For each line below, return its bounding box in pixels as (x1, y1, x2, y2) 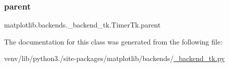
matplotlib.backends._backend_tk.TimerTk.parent (4, 19, 161, 30)
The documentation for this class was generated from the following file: (4, 36, 222, 46)
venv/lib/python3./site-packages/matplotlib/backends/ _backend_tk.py (4, 53, 225, 63)
